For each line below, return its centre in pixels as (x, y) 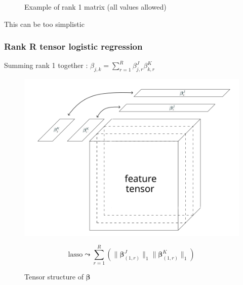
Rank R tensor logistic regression (73, 46)
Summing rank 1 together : (46, 65)
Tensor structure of (54, 277)
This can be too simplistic (44, 24)
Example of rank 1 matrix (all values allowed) (95, 7)
